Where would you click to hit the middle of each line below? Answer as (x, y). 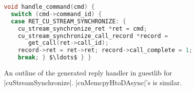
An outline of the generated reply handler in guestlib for (88, 73)
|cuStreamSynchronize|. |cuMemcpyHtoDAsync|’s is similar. (93, 82)
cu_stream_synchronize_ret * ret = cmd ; (82, 28)
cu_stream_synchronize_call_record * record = (93, 36)
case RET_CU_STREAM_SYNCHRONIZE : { (68, 21)
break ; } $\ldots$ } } (55, 58)
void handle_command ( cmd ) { (49, 7)
